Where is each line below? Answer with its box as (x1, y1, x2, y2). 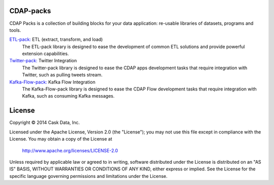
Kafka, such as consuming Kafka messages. (22, 93, 115, 99)
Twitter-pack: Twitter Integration (9, 58, 77, 64)
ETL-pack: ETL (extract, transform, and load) (9, 36, 103, 42)
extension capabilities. (22, 51, 69, 57)
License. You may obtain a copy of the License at (9, 136, 113, 142)
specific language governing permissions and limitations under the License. (9, 173, 167, 179)
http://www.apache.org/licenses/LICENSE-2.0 (22, 147, 118, 154)
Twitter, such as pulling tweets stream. (22, 72, 102, 78)
